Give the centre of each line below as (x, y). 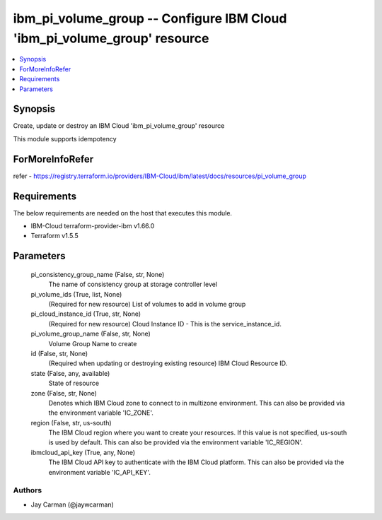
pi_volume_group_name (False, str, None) (91, 334)
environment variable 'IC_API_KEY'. (100, 472)
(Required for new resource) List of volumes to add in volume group (147, 304)
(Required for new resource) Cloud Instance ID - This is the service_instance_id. (165, 324)
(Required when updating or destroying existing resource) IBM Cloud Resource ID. (168, 363)
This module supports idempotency (65, 138)
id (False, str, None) (59, 353)
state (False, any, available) (70, 373)
